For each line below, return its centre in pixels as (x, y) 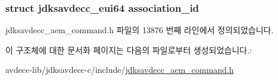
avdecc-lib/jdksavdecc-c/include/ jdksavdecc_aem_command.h (120, 70)
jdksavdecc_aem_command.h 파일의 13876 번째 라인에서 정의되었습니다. (140, 30)
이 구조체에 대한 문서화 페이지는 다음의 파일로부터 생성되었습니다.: (129, 49)
